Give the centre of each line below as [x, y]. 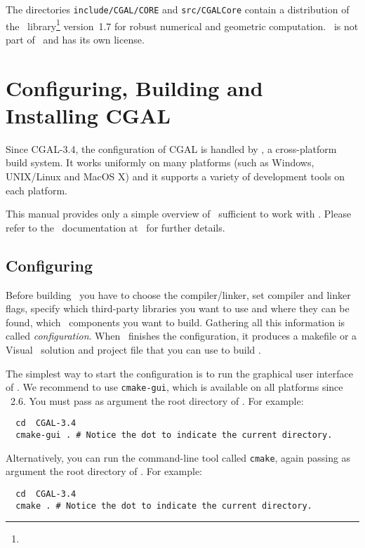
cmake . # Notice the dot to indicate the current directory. [164, 506]
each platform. [36, 190]
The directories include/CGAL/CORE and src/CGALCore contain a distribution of [178, 9]
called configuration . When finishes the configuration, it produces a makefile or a [181, 336]
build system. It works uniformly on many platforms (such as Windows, [160, 162]
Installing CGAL [88, 115]
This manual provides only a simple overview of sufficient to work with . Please [179, 214]
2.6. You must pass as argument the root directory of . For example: [157, 400]
